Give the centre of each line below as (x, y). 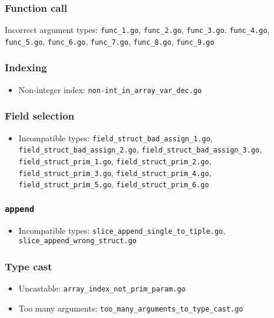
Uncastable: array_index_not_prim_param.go (102, 288)
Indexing (26, 67)
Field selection (40, 116)
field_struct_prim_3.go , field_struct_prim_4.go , (115, 172)
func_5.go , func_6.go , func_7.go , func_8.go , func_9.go (110, 41)
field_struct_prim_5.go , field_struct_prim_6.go (114, 184)
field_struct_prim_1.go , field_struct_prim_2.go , (115, 160)
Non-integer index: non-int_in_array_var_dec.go (110, 89)
